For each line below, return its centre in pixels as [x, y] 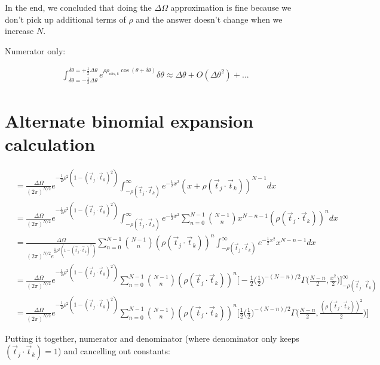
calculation [50, 144]
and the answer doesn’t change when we [209, 19]
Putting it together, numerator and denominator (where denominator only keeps [152, 338]
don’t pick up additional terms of [65, 19]
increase [19, 31]
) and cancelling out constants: [114, 351]
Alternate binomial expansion [129, 121]
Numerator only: [35, 50]
